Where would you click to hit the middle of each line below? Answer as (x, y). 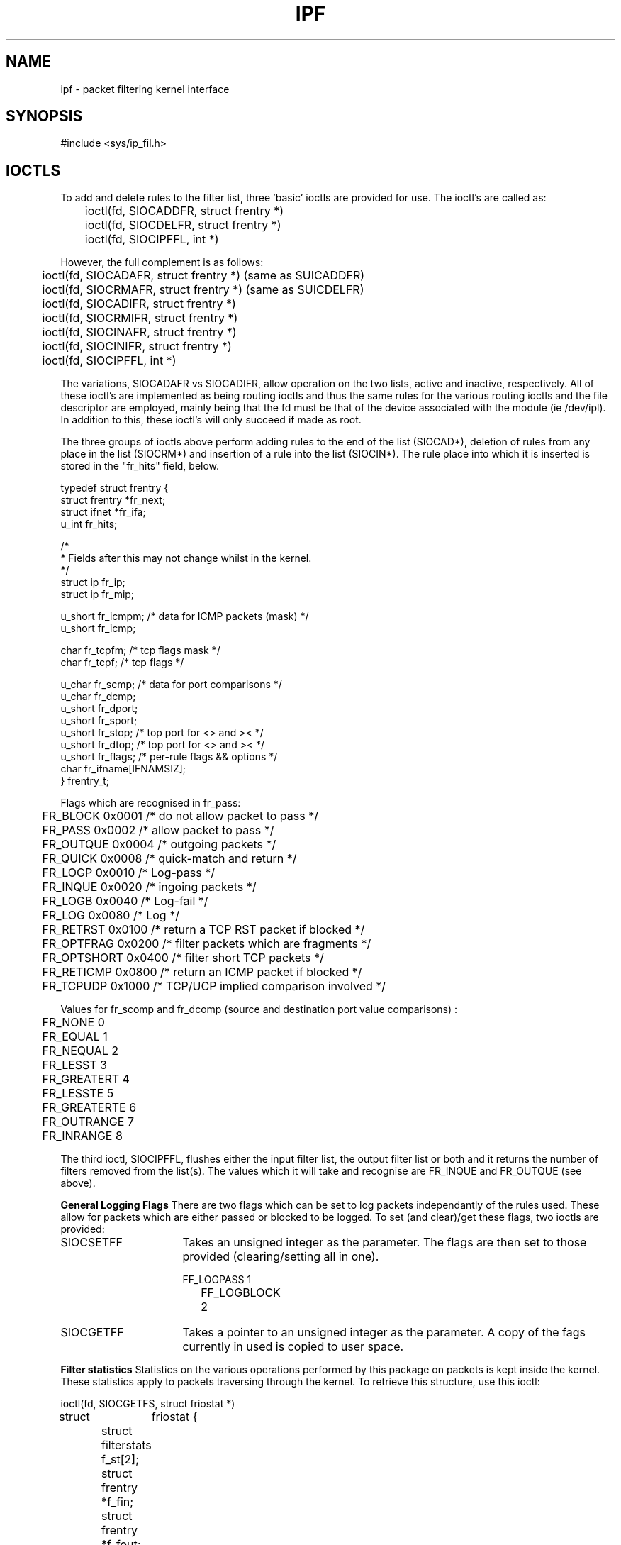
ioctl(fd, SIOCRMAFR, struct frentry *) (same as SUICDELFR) (203, 290)
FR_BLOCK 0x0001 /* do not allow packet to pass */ (180, 816)
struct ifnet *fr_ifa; (103, 512)
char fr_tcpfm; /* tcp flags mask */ (140, 650)
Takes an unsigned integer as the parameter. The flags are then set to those (385, 1242)
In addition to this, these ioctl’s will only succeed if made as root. (211, 420)
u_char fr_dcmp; (98, 697)
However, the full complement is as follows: (162, 262)
